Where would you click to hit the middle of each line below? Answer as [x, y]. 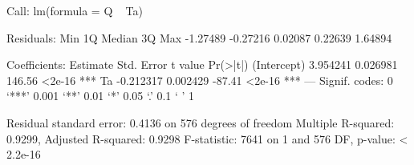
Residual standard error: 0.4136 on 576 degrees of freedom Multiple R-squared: [201, 122]
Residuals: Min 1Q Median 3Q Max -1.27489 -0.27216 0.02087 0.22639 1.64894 [199, 37]
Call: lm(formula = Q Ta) [75, 10]
